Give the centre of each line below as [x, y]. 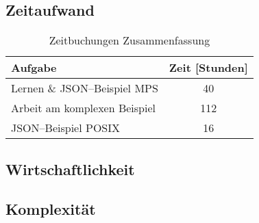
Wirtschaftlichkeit [70, 169]
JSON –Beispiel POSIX [66, 128]
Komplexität [51, 209]
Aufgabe [34, 68]
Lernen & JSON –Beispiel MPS [85, 88]
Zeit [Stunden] [208, 68]
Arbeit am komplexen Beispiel [84, 108]
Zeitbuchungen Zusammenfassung [129, 40]
